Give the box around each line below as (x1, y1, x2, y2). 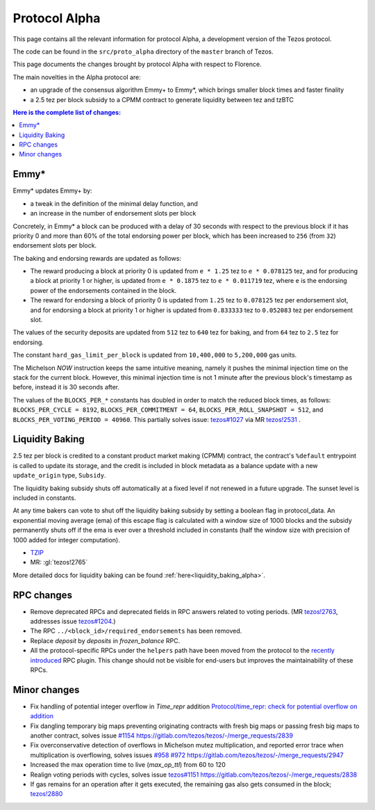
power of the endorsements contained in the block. (30, 286, 177, 295)
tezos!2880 (30, 790, 63, 798)
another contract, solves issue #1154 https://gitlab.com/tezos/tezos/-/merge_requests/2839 (30, 731, 293, 740)
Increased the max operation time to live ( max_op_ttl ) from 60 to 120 (30, 761, 226, 769)
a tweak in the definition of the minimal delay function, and (30, 199, 198, 208)
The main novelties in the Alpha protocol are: (12, 73, 142, 81)
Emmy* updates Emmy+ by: (12, 186, 93, 195)
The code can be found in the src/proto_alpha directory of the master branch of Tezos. (12, 47, 274, 56)
